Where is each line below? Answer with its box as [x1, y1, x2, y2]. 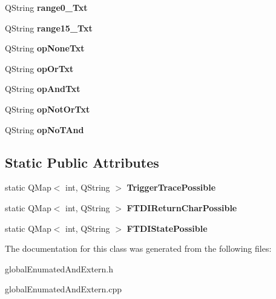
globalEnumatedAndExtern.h [5, 262, 113, 275]
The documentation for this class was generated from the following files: [5, 242, 272, 255]
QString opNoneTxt [5, 42, 85, 54]
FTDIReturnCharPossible [126, 201, 237, 214]
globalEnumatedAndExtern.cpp [5, 283, 122, 295]
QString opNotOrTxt [5, 102, 90, 115]
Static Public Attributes [5, 153, 159, 171]
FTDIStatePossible [126, 222, 208, 234]
